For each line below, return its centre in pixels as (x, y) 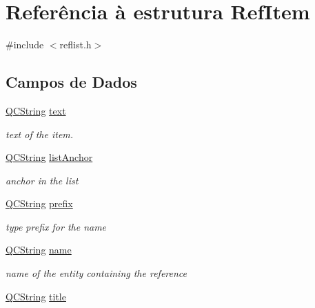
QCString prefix (39, 203)
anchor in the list (42, 180)
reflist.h (75, 45)
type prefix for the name (56, 226)
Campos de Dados (71, 82)
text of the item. (40, 134)
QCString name (39, 250)
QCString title (36, 296)
